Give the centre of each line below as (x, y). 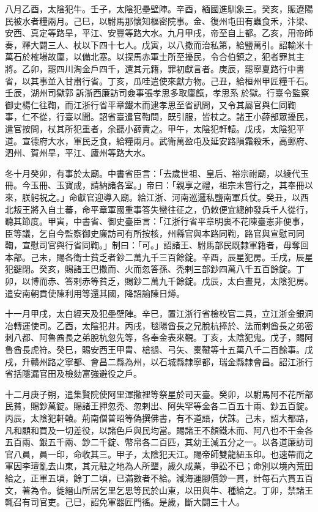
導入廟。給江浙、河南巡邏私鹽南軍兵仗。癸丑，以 (202, 197)
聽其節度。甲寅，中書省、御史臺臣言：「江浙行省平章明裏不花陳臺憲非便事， (157, 221)
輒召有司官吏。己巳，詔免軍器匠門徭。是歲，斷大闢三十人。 (125, 502)
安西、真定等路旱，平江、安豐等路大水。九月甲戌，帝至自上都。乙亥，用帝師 (159, 33)
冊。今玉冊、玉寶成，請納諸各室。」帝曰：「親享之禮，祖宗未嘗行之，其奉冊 (155, 185)
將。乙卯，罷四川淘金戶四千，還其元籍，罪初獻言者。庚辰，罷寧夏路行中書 (155, 68)
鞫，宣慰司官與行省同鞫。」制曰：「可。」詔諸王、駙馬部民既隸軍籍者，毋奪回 (157, 245)
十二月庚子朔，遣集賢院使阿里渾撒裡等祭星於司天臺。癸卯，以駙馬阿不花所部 (159, 394)
